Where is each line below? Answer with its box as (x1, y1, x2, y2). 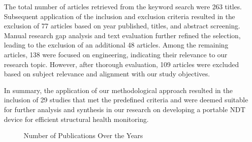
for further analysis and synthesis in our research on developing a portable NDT (4, 104, 246, 114)
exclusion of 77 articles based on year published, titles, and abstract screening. (4, 21, 240, 31)
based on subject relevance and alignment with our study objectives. (4, 69, 210, 79)
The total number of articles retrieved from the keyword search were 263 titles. (4, 1, 242, 11)
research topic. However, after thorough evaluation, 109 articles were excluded (4, 59, 239, 69)
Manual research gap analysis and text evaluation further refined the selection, (4, 30, 241, 40)
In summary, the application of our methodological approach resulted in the (4, 85, 233, 95)
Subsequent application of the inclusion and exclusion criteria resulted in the (4, 11, 235, 21)
